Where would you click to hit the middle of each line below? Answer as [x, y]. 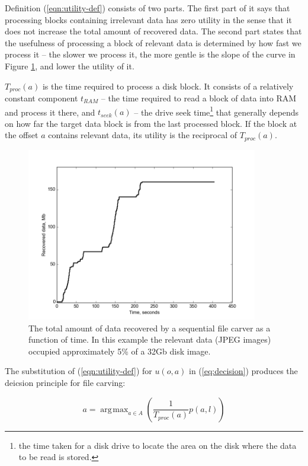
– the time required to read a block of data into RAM [199, 98]
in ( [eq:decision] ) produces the [243, 371]
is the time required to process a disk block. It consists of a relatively [168, 86]
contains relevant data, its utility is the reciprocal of [143, 135]
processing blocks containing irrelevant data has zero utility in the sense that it [148, 19]
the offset [22, 135]
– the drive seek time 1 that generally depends [216, 111]
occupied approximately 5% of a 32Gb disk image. [120, 351]
